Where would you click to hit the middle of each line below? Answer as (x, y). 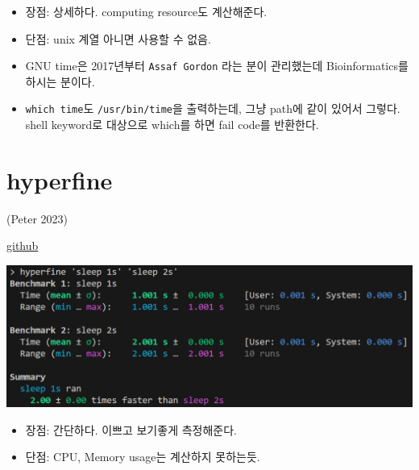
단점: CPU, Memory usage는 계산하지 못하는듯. (143, 457)
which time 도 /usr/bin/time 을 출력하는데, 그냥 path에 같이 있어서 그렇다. (213, 108)
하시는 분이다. (60, 81)
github (23, 245)
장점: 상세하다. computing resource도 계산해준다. (146, 11)
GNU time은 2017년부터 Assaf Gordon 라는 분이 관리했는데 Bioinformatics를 (217, 66)
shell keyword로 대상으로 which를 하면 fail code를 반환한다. (172, 125)
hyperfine (60, 179)
